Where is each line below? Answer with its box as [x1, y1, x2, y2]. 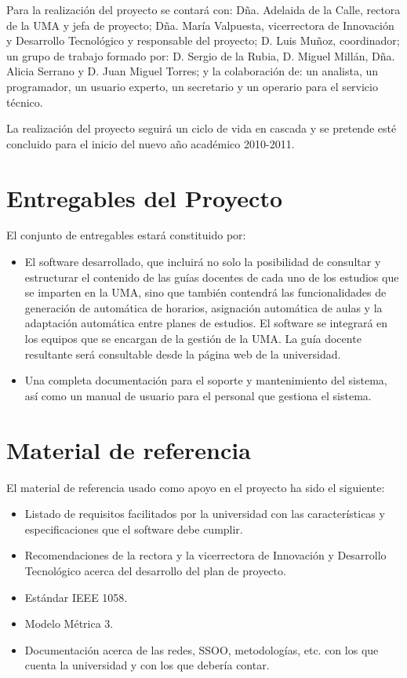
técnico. [6, 93, 43, 110]
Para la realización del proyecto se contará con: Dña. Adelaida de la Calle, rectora [6, 2, 401, 17]
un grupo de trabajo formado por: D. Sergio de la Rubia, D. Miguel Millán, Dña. [6, 47, 395, 64]
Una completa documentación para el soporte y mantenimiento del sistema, [24, 372, 387, 388]
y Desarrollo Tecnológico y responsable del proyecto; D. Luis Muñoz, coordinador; [6, 32, 400, 49]
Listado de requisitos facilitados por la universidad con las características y [24, 505, 385, 522]
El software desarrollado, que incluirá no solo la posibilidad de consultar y [24, 253, 381, 270]
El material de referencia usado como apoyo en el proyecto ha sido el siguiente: [6, 479, 385, 495]
